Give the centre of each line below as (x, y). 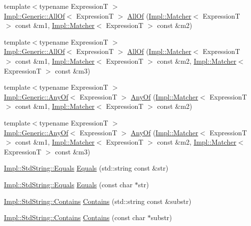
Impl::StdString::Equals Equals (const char (68, 184)
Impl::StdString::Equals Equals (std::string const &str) (86, 168)
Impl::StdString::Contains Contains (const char (75, 217)
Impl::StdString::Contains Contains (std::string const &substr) (98, 201)
